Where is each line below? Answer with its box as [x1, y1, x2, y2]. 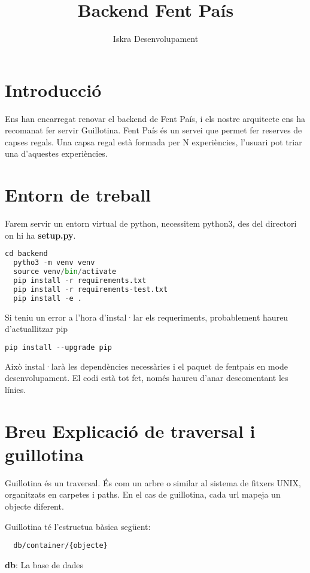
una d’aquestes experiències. [5, 147, 108, 160]
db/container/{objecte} [13, 541, 108, 550]
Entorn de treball [5, 182, 151, 207]
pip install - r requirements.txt [13, 276, 147, 285]
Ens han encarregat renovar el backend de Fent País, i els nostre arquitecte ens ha [5, 112, 306, 124]
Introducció [5, 77, 102, 102]
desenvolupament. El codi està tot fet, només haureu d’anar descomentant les [5, 371, 288, 384]
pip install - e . [13, 294, 82, 303]
